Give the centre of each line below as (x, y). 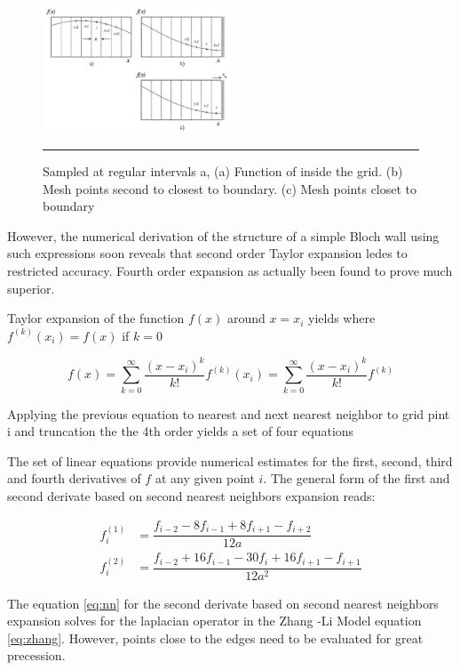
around (246, 318)
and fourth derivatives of (74, 478)
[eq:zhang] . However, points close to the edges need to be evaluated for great (215, 638)
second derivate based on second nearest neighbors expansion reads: (191, 496)
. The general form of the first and (357, 478)
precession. (36, 655)
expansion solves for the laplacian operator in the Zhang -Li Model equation (214, 621)
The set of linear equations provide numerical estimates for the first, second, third (230, 460)
